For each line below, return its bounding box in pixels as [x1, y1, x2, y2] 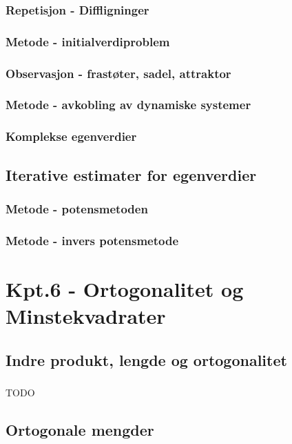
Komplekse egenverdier [6, 128, 137, 145]
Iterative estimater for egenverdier [6, 164, 257, 185]
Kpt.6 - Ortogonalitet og [6, 274, 244, 302]
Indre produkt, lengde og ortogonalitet [6, 349, 287, 370]
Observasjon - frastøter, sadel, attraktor [6, 64, 231, 81]
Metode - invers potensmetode [6, 231, 179, 249]
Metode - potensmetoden [6, 200, 148, 217]
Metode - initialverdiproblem [6, 32, 170, 50]
